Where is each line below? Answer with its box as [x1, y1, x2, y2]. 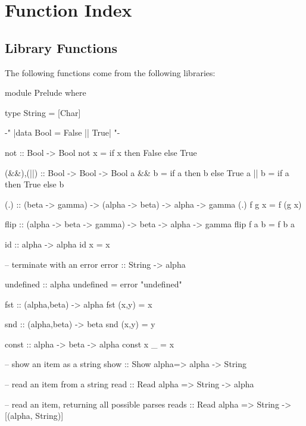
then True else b [5, 178, 64, 190]
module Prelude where [5, 86, 86, 99]
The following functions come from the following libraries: [5, 66, 216, 79]
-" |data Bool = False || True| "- [5, 126, 120, 139]
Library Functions [5, 38, 117, 57]
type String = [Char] [5, 106, 81, 118]
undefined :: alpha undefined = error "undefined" [5, 278, 182, 290]
